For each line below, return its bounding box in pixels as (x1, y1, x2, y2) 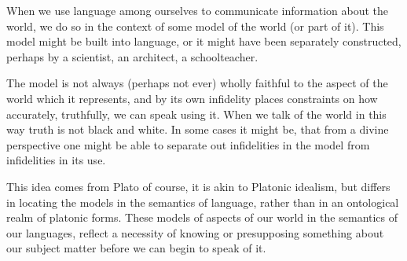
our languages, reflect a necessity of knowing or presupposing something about (6, 224, 384, 241)
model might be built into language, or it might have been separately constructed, (6, 33, 401, 50)
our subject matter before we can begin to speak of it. (6, 240, 266, 256)
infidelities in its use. (6, 152, 106, 168)
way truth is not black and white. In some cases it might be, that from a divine (6, 121, 389, 138)
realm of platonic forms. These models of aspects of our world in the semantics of (6, 209, 398, 226)
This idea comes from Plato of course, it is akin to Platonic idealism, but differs (6, 178, 390, 194)
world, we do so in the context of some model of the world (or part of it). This (6, 17, 384, 34)
